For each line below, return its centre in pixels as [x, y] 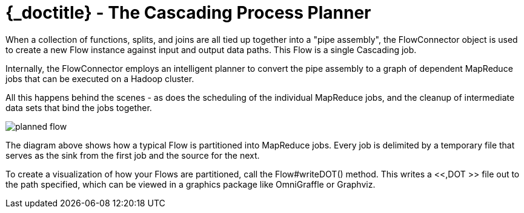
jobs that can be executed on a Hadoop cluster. [100, 78]
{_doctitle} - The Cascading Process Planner [188, 13]
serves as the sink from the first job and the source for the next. [133, 155]
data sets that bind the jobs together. [79, 107]
